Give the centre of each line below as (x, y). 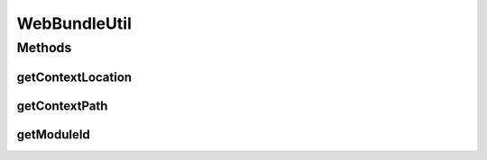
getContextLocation (74, 77)
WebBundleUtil (74, 23)
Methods (44, 48)
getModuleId (53, 134)
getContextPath (62, 106)
